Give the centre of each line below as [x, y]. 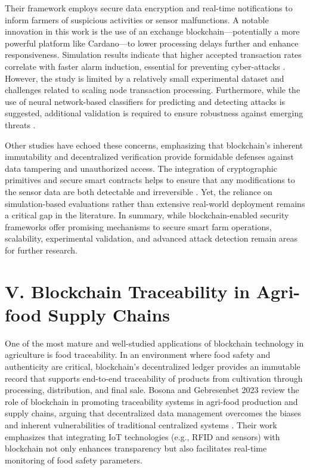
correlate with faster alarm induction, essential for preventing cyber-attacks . [145, 66]
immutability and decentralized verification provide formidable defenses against [149, 157]
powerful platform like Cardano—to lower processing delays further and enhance [152, 43]
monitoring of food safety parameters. [74, 460]
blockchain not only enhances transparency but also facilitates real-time [136, 448]
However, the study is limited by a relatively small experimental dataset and [145, 78]
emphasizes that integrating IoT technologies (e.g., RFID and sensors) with [142, 436]
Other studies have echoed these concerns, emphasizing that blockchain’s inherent [154, 145]
